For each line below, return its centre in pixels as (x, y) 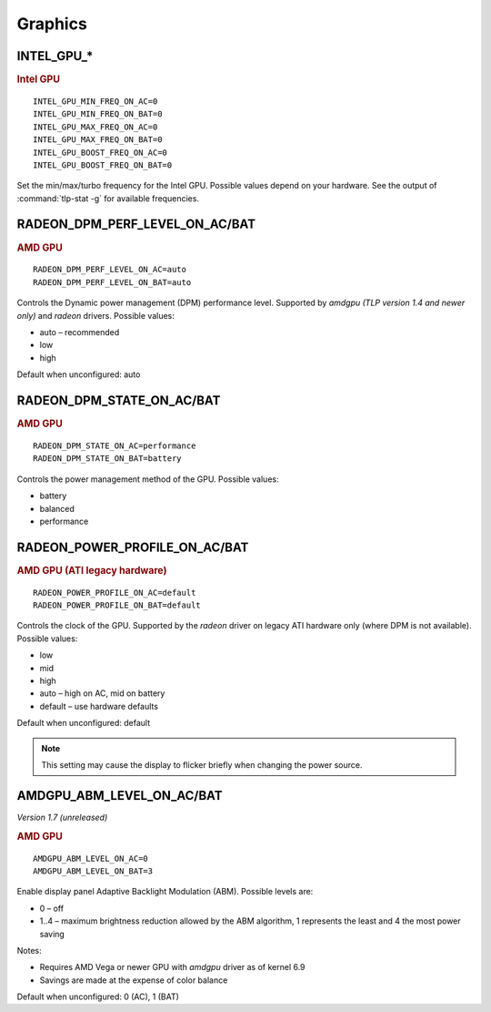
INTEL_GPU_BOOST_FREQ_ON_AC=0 (100, 152)
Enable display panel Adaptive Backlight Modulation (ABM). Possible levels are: (165, 892)
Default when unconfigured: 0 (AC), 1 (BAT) (98, 997)
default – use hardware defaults (99, 706)
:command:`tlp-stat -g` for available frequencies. (108, 198)
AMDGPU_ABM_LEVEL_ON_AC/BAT (120, 796)
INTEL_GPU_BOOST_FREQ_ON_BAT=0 (103, 165)
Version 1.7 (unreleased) (62, 817)
